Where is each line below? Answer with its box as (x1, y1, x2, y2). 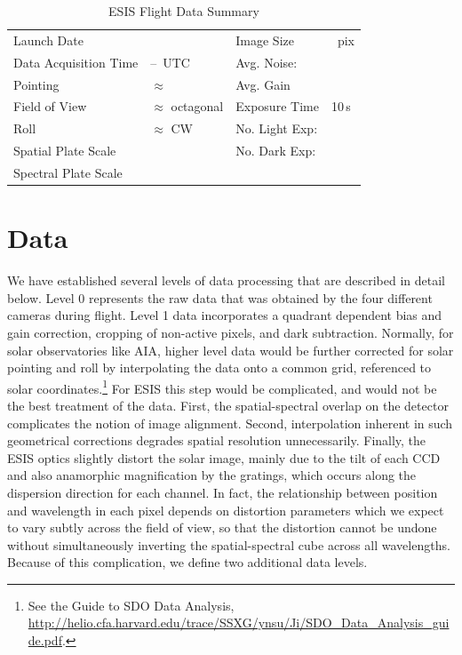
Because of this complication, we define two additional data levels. (7, 553, 368, 571)
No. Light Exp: (235, 119, 318, 138)
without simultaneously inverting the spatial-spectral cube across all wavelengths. (7, 535, 450, 554)
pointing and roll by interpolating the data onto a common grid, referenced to (7, 358, 432, 377)
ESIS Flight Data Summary (108, 2, 259, 20)
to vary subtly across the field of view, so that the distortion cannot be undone (7, 518, 437, 537)
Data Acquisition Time (13, 52, 139, 71)
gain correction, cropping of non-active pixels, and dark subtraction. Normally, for (7, 323, 454, 341)
